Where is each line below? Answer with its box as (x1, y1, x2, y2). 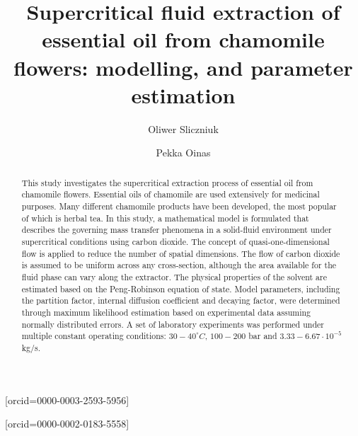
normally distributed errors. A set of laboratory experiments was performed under (21, 318, 324, 330)
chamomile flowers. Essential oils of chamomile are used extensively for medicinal (21, 188, 320, 200)
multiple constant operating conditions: (21, 330, 166, 342)
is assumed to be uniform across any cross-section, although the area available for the (21, 259, 337, 271)
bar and (248, 330, 277, 342)
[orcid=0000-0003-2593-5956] (5, 392, 129, 407)
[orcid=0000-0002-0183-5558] (5, 416, 129, 431)
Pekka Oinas (156, 145, 211, 160)
